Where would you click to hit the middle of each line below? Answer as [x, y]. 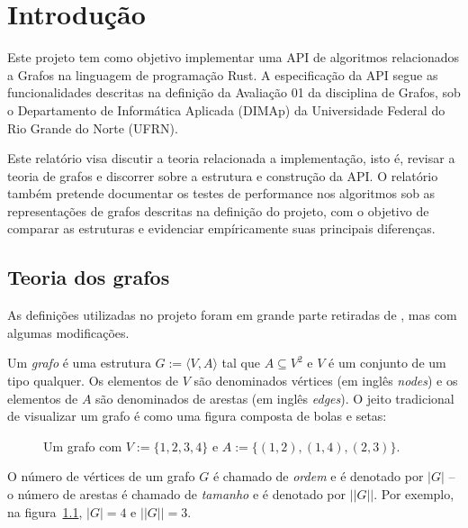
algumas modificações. [68, 332]
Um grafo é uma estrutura [79, 363]
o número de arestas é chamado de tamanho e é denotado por [176, 494]
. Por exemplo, [414, 494]
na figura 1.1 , [45, 511]
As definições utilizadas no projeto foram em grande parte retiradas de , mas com [232, 315]
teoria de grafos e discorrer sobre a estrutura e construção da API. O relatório [223, 175]
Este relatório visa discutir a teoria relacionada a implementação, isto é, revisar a [231, 158]
